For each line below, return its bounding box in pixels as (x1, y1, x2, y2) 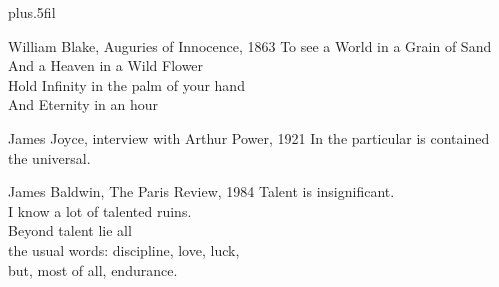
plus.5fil (8, 2, 56, 22)
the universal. (8, 147, 91, 168)
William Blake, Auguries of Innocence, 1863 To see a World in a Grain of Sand (8, 35, 492, 56)
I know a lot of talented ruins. (8, 200, 192, 221)
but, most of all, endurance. (8, 259, 178, 280)
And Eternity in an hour (8, 94, 159, 115)
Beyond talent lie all (8, 220, 132, 241)
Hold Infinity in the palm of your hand (8, 74, 245, 95)
